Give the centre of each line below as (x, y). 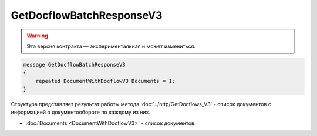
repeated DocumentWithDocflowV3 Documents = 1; (105, 81)
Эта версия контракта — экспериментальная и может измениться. (111, 46)
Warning (37, 36)
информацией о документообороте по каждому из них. (81, 112)
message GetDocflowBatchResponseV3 (74, 64)
